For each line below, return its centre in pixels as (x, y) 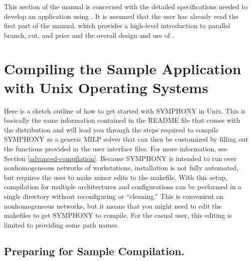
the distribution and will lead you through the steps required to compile (111, 129)
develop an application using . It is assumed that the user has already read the (121, 16)
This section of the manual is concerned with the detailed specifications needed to (126, 6)
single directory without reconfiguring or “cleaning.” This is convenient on (114, 196)
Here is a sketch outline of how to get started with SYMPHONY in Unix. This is (125, 110)
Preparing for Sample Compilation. (94, 251)
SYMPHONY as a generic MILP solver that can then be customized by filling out (126, 139)
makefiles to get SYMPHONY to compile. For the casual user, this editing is (118, 215)
